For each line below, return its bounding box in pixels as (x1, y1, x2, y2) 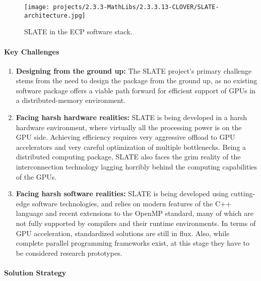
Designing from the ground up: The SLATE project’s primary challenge (16, 65, 252, 76)
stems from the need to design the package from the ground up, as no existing (16, 75, 257, 86)
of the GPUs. (16, 171, 57, 182)
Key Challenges (4, 46, 59, 57)
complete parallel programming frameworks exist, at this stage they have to (16, 238, 250, 248)
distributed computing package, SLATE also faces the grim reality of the (16, 151, 241, 162)
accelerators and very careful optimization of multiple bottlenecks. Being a (16, 141, 246, 152)
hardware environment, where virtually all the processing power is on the (16, 122, 242, 132)
